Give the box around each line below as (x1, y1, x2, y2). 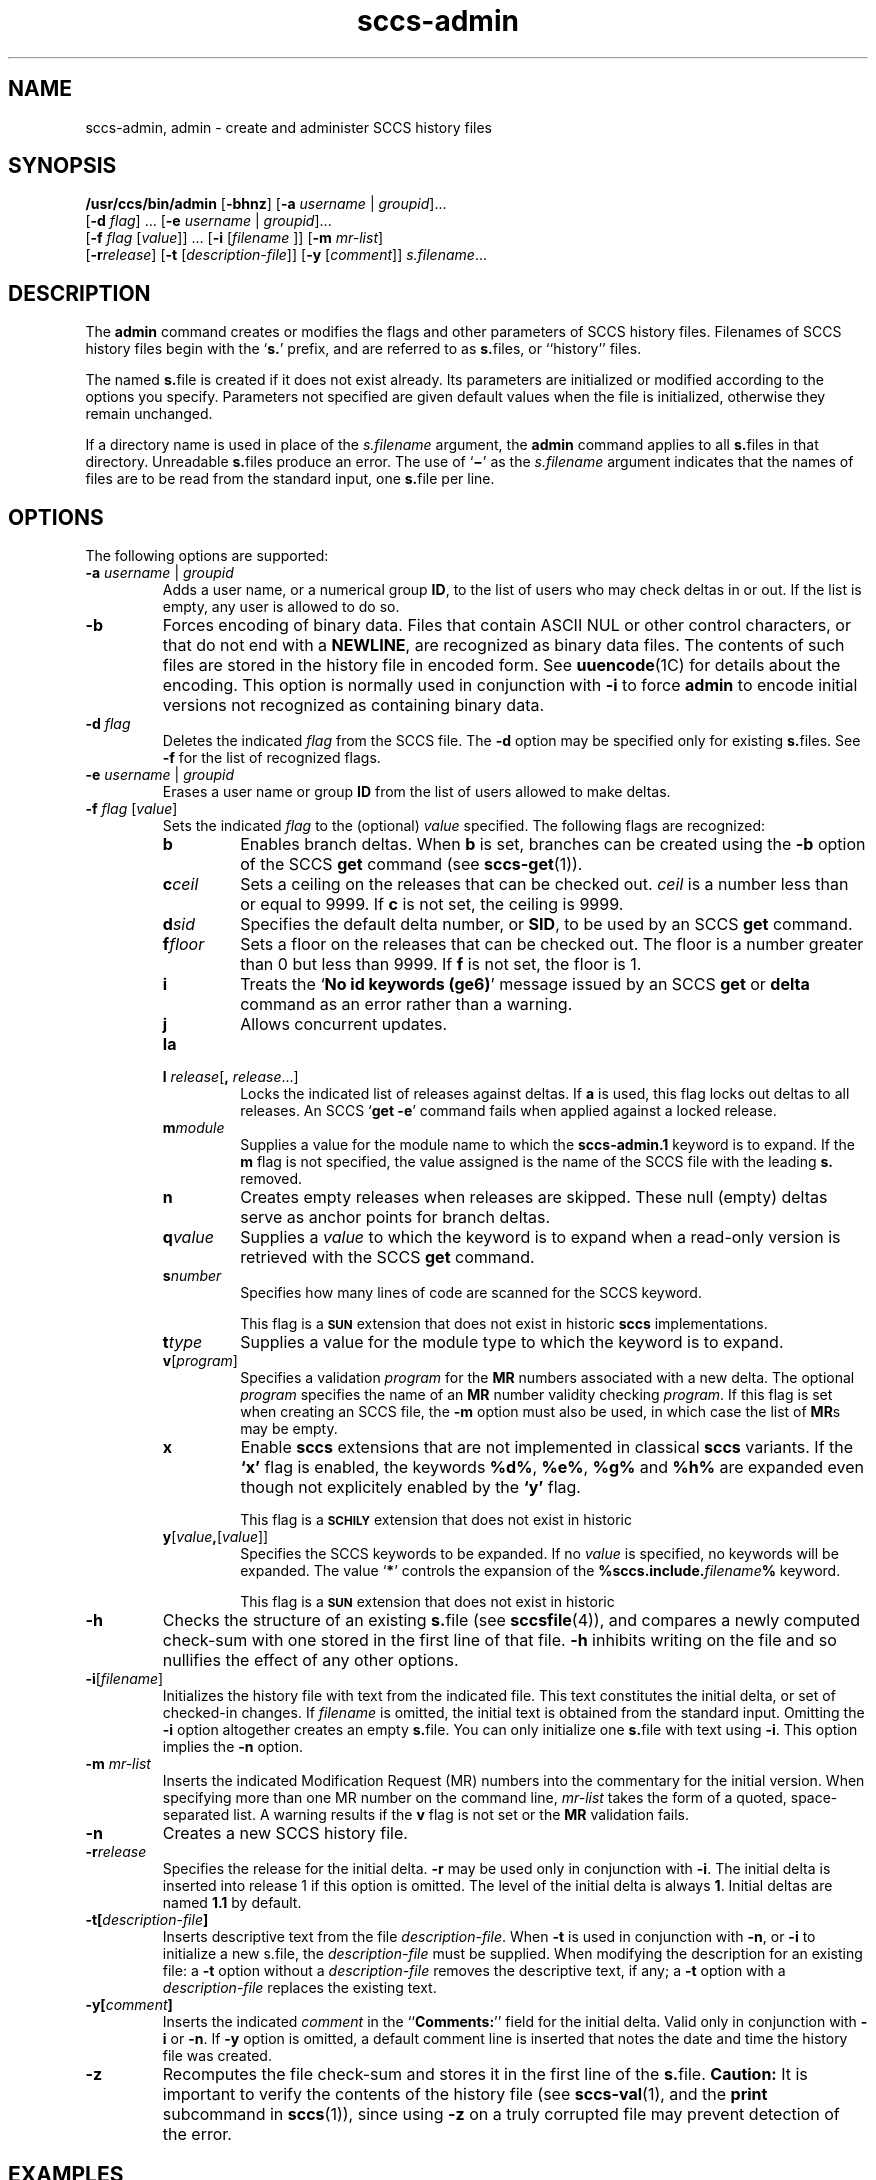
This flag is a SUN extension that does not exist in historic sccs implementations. (240, 1315, 768, 1333)
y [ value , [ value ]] (162, 1528, 269, 1546)
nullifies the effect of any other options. (162, 1650, 459, 1671)
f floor (162, 934, 205, 955)
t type (162, 1332, 203, 1353)
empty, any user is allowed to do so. (162, 598, 400, 616)
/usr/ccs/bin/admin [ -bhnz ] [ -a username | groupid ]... (85, 195, 447, 213)
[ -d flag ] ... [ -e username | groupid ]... (85, 212, 332, 230)
